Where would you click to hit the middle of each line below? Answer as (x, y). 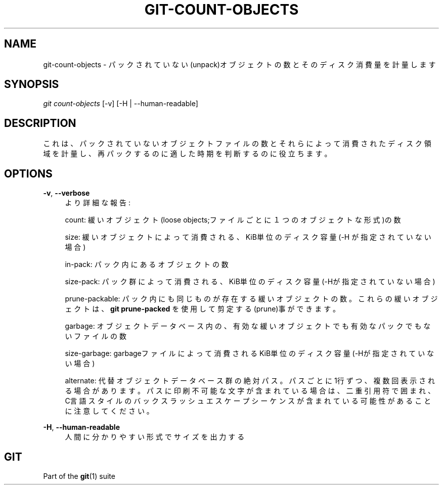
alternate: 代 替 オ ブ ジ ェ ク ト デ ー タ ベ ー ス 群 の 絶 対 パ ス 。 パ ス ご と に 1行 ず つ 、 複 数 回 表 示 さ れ (250, 381)
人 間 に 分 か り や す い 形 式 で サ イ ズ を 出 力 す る (155, 437)
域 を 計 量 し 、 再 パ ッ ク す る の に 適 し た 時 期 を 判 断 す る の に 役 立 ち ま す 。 (187, 154)
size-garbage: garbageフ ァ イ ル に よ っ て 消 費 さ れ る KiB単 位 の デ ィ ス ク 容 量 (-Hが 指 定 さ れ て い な (250, 353)
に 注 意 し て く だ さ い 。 (109, 411)
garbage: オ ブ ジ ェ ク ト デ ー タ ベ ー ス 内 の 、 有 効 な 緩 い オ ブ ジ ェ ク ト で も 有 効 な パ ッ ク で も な (248, 326)
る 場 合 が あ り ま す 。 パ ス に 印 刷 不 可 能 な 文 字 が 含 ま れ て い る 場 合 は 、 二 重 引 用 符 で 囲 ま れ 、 (250, 391)
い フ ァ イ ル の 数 (96, 336)
